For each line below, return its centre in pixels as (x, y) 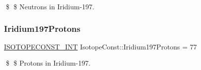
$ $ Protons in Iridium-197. (48, 63)
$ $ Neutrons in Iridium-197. (50, 6)
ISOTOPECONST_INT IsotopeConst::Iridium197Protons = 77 (100, 46)
